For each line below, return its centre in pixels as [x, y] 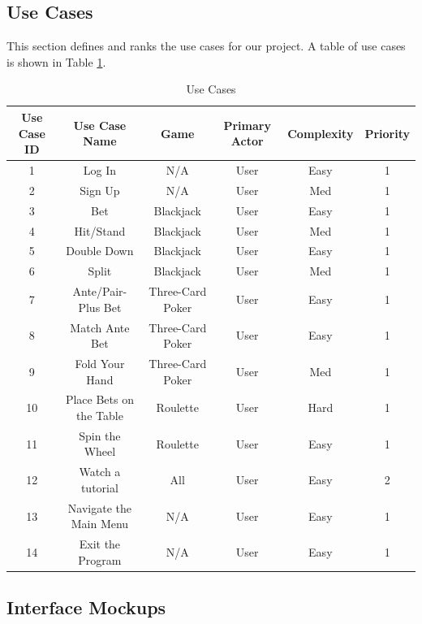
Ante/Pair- [100, 291]
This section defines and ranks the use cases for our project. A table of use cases [206, 46]
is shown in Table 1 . [56, 61]
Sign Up [100, 190]
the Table [99, 415]
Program [100, 559]
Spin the [100, 435]
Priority [387, 133]
